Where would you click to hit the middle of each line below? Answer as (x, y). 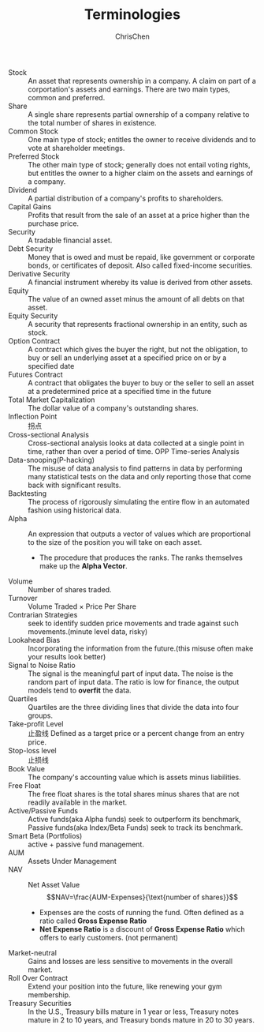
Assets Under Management (72, 861)
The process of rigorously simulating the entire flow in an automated (139, 501)
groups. (41, 715)
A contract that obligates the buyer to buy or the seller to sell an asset (141, 383)
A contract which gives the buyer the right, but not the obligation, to (138, 349)
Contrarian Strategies (43, 614)
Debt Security (31, 248)
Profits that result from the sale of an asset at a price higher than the (139, 215)
